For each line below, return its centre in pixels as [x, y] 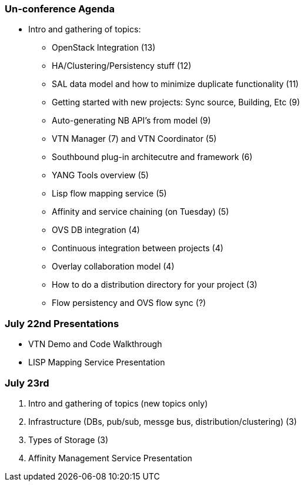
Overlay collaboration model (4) [113, 267]
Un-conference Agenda [60, 9]
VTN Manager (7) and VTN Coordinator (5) [134, 139]
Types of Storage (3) [69, 440]
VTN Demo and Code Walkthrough [95, 344]
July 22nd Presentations [62, 323]
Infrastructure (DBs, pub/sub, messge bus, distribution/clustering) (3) [163, 421]
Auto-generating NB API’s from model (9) [131, 121]
